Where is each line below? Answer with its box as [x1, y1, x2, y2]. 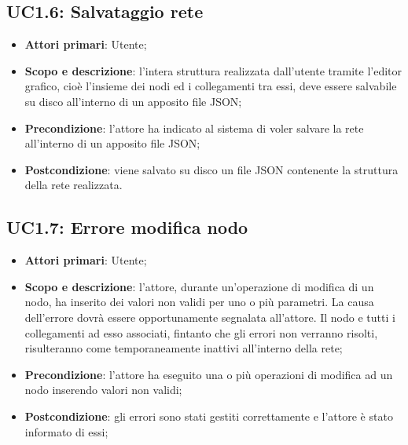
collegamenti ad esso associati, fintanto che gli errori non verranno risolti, [24, 324, 378, 341]
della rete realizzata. [24, 177, 123, 193]
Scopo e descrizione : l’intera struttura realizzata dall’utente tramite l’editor [24, 62, 402, 78]
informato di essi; [24, 423, 108, 440]
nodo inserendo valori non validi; [24, 381, 182, 398]
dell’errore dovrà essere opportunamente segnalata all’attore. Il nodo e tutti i [24, 308, 395, 325]
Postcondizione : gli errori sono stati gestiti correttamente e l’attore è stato [24, 407, 393, 424]
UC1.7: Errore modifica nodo [6, 215, 248, 239]
